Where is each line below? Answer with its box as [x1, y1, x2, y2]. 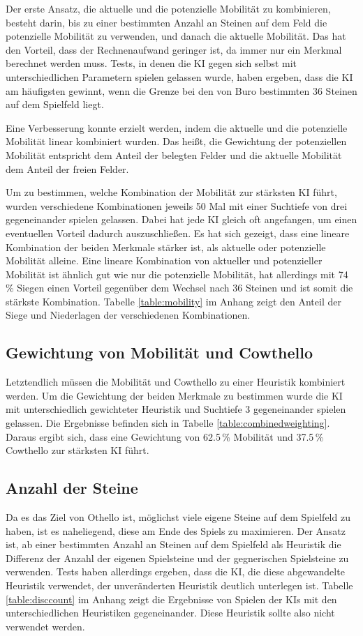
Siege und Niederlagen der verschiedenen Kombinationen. [6, 308, 251, 322]
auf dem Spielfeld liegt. [6, 97, 104, 112]
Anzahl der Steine [6, 477, 138, 499]
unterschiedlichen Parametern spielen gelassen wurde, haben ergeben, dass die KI [6, 69, 353, 84]
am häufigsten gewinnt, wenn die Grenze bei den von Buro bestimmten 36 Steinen [6, 83, 357, 98]
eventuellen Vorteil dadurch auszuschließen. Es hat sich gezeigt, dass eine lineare [6, 225, 350, 240]
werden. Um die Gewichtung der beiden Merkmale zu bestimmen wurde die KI [6, 388, 343, 402]
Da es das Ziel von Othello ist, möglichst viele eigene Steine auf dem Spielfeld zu [6, 510, 350, 524]
